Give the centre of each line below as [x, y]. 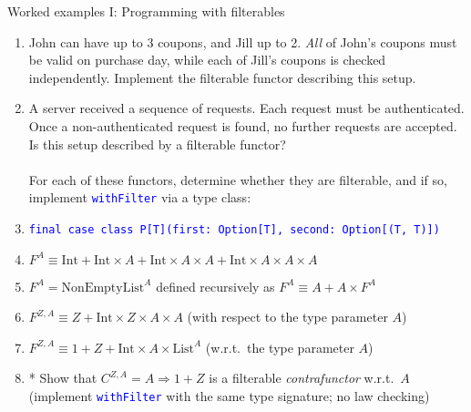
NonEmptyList [103, 288]
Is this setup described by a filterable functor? [157, 144]
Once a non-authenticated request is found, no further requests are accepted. [243, 125]
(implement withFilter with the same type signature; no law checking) [229, 396]
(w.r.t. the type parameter [280, 347]
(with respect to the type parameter [287, 317]
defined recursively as [215, 286]
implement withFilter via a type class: [140, 197]
